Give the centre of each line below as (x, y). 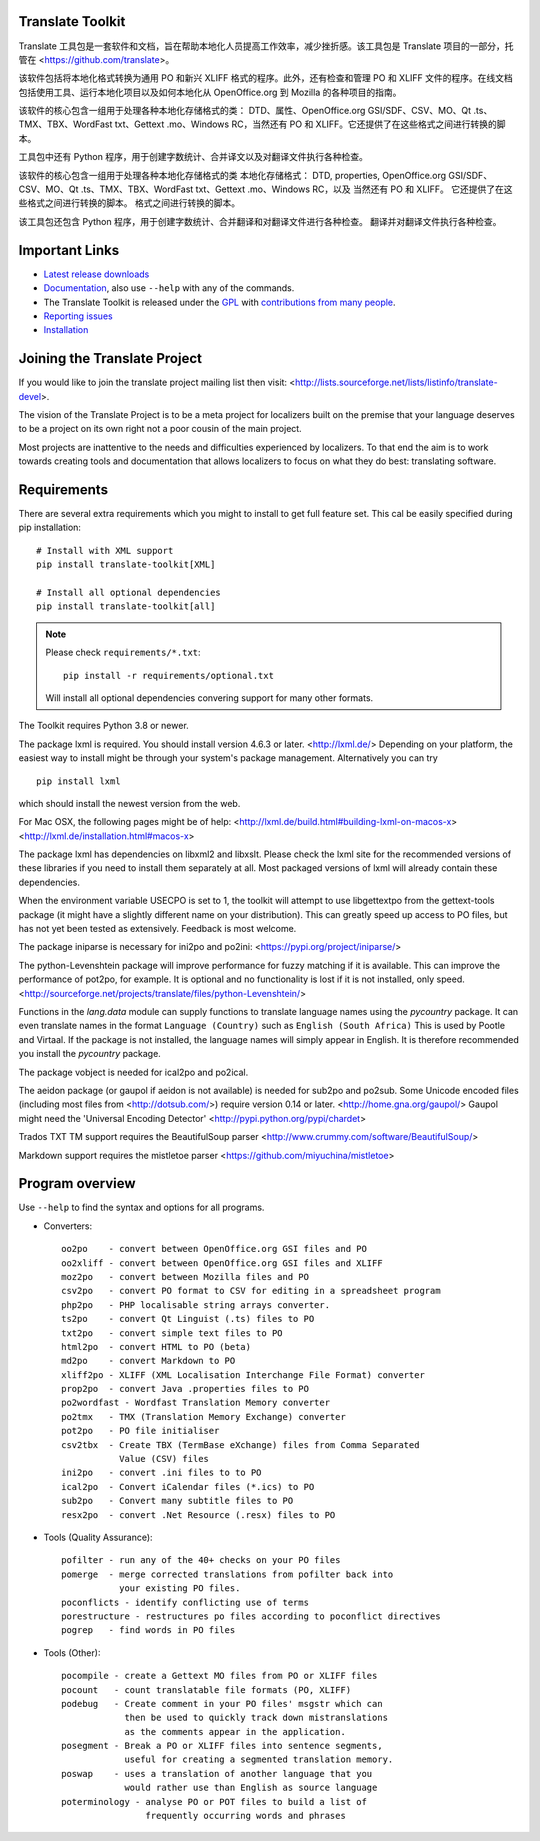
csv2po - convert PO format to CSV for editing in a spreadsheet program (251, 1291)
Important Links (69, 250)
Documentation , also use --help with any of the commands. (169, 288)
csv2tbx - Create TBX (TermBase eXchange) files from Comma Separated (240, 1444)
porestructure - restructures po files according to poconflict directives (251, 1616)
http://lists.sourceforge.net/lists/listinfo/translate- (397, 382)
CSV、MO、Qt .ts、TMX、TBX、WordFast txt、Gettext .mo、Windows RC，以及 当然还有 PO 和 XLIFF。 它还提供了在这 (266, 189)
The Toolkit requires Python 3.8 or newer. (103, 726)
